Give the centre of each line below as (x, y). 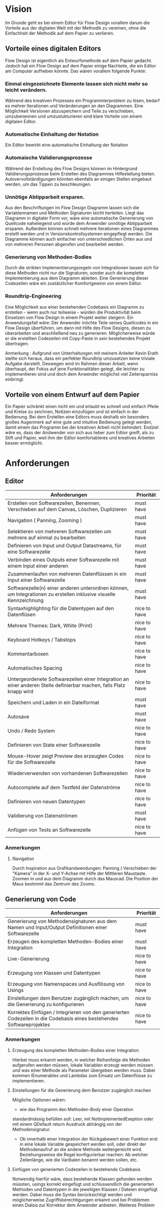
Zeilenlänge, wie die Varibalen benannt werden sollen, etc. (79, 1160)
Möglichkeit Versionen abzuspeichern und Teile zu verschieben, (70, 111)
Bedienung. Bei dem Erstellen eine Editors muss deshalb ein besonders (77, 417)
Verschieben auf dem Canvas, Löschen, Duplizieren (67, 509)
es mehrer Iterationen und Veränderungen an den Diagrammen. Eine (74, 106)
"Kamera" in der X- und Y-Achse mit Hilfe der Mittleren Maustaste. (79, 873)
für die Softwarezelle (31, 762)
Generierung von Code (41, 899)
